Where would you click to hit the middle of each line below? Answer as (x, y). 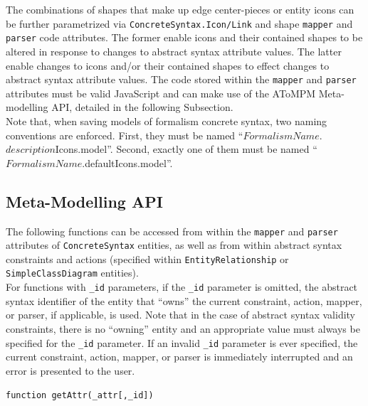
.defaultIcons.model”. (127, 162)
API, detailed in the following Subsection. (142, 107)
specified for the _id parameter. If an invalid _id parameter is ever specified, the (182, 342)
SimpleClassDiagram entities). (72, 273)
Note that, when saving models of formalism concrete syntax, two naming (167, 121)
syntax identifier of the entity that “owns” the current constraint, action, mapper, (184, 300)
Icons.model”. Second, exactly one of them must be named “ (186, 149)
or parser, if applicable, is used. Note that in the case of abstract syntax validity (181, 315)
